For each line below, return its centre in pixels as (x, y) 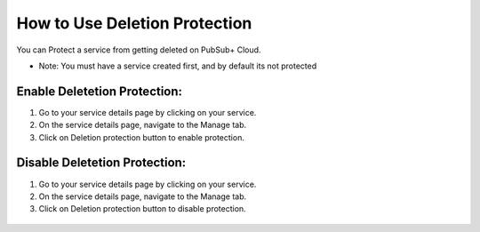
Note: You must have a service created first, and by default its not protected (178, 66)
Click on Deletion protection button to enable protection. (141, 137)
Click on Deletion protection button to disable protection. (142, 209)
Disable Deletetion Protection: (101, 163)
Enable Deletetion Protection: (99, 91)
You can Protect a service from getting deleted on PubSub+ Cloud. (139, 50)
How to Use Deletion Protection (134, 23)
